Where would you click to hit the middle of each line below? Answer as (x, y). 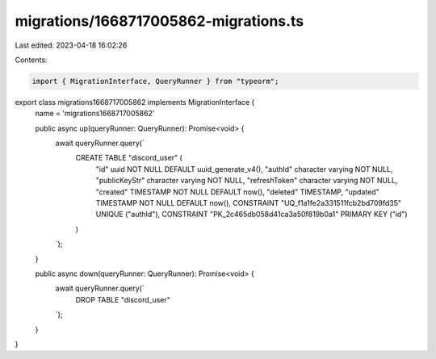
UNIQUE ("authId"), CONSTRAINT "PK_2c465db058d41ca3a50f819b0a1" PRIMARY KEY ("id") (252, 215)
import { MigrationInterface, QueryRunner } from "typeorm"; (155, 81)
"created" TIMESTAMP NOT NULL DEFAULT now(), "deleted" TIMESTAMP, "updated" (237, 192)
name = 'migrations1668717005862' (95, 114)
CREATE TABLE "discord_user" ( (129, 158)
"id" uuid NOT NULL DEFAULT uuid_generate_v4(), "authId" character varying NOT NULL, (244, 169)
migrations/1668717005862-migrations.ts (159, 21)
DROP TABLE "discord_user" (123, 299)
